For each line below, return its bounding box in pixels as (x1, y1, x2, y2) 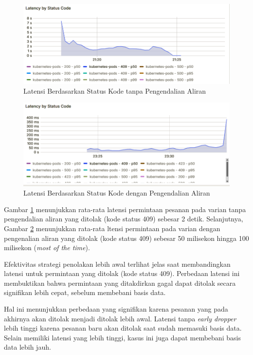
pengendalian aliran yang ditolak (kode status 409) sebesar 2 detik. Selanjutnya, (4, 214, 243, 224)
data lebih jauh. (4, 342, 51, 352)
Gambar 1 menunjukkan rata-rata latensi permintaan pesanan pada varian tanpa (4, 204, 246, 214)
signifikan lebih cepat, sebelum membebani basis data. (4, 287, 166, 297)
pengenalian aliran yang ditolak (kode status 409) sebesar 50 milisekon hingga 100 (4, 233, 249, 243)
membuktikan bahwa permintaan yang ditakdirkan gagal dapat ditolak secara (4, 277, 236, 288)
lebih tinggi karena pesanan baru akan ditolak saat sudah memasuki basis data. (4, 323, 242, 333)
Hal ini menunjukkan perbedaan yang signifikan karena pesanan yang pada (4, 304, 228, 314)
